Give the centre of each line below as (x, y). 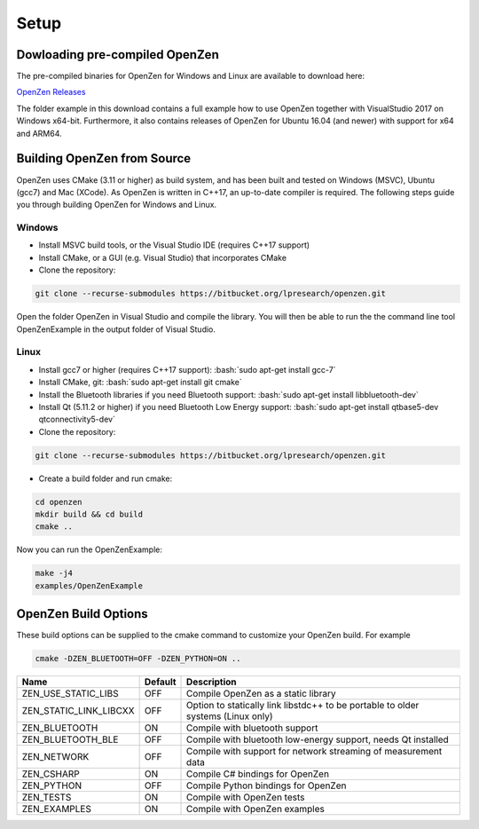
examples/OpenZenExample (89, 585)
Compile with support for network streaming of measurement (314, 752)
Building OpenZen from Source (104, 158)
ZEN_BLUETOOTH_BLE (70, 739)
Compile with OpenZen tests (246, 797)
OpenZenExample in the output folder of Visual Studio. (116, 329)
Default (160, 682)
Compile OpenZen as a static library (261, 694)
